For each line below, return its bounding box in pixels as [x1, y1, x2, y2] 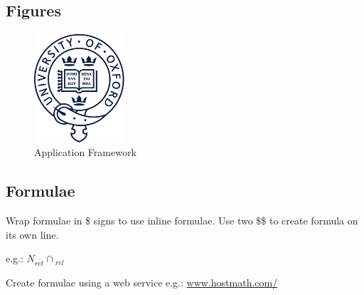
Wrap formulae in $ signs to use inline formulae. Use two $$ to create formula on [6, 213, 358, 227]
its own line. [6, 227, 59, 242]
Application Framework [34, 145, 136, 160]
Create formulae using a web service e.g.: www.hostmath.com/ [6, 274, 278, 289]
